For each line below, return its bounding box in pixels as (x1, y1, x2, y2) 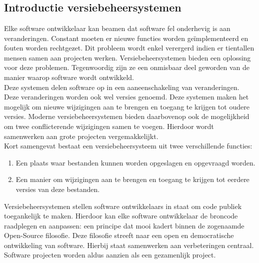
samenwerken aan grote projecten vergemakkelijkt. (4, 130, 158, 141)
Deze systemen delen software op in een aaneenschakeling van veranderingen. (4, 81, 239, 92)
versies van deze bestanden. (15, 183, 100, 194)
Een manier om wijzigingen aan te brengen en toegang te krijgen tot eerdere (15, 174, 249, 184)
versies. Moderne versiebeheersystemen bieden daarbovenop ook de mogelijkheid (4, 111, 249, 121)
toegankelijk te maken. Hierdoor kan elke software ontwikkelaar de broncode (4, 210, 238, 221)
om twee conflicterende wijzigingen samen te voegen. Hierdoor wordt (4, 120, 214, 131)
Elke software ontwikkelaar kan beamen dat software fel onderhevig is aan (4, 23, 230, 33)
